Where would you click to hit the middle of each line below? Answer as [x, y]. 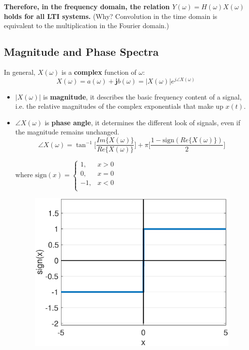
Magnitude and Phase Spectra [81, 52]
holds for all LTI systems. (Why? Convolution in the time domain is [111, 16]
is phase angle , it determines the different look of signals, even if [142, 122]
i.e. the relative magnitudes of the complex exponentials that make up [119, 106]
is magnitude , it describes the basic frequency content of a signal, [142, 96]
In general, [20, 72]
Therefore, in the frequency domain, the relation [87, 6]
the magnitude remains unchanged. [67, 132]
